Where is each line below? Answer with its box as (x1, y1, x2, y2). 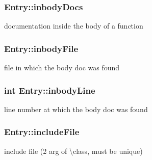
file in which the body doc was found (4, 62, 120, 73)
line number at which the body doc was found (4, 103, 148, 114)
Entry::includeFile (4, 125, 80, 138)
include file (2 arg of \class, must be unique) (4, 145, 143, 156)
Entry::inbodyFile (4, 42, 79, 55)
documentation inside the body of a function (4, 20, 143, 31)
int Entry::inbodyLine (4, 84, 95, 96)
